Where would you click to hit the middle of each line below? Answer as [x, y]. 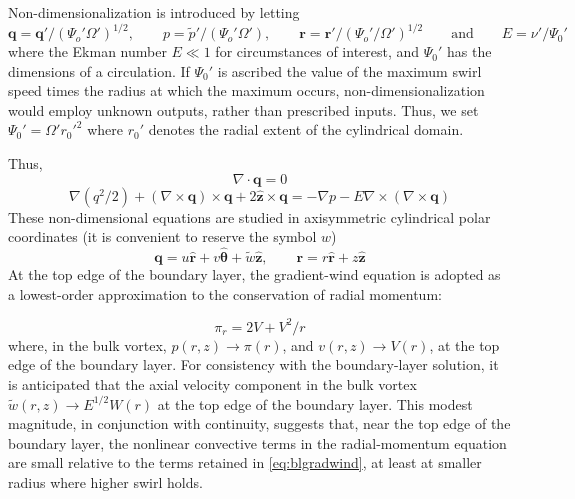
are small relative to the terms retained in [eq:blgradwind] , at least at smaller [245, 462]
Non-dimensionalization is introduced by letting [154, 12]
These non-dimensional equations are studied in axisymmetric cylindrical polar [249, 216]
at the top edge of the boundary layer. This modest [315, 403]
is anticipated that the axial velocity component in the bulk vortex [212, 383]
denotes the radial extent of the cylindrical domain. [306, 129]
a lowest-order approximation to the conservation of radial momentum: [225, 293]
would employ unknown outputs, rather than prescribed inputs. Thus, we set [243, 109]
